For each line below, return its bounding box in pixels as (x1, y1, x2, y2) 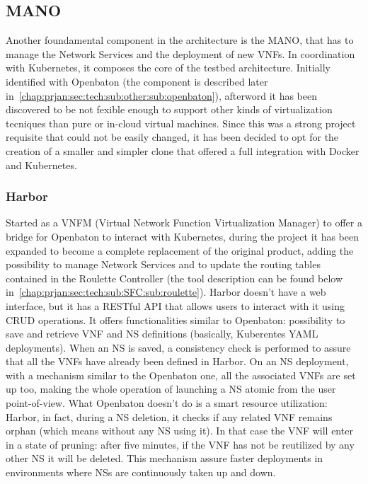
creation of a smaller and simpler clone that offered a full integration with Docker (6, 143, 360, 158)
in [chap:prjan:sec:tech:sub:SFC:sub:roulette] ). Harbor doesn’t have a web (6, 284, 326, 299)
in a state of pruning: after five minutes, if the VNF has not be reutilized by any (6, 437, 355, 451)
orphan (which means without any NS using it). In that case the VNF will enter (6, 423, 353, 438)
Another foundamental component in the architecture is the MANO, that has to (6, 33, 354, 47)
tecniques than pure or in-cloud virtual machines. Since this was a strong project (6, 115, 356, 130)
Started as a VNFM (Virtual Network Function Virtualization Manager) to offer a (6, 215, 362, 230)
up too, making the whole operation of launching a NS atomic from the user (6, 381, 336, 396)
